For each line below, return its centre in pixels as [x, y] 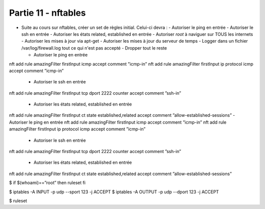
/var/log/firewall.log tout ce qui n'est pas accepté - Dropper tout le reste [94, 48]
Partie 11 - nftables [47, 13]
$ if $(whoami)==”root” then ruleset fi [47, 183]
